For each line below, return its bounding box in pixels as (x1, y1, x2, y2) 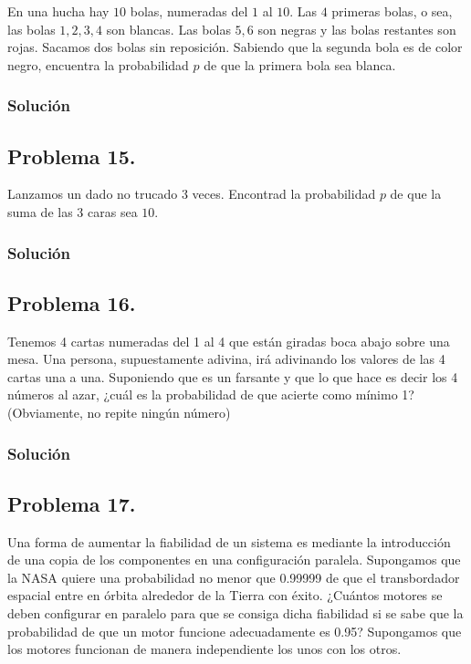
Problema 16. (7, 288, 136, 316)
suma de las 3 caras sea (7, 202, 138, 222)
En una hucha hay (7, 2, 110, 20)
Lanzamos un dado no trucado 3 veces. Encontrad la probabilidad (7, 184, 376, 203)
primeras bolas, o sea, (331, 2, 453, 20)
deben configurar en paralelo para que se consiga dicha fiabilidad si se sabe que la (7, 604, 464, 623)
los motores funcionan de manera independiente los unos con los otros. (7, 639, 402, 659)
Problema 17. (7, 489, 136, 517)
